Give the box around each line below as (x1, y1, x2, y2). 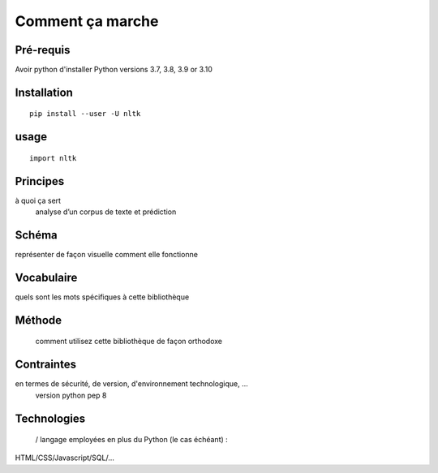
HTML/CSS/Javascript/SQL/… (15, 453, 115, 462)
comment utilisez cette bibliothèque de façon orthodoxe (35, 337, 223, 346)
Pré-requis (15, 43, 71, 57)
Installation (15, 85, 73, 99)
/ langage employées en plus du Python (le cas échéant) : (35, 435, 229, 445)
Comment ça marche (15, 12, 159, 30)
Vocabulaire (15, 270, 78, 284)
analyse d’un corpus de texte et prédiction (35, 207, 177, 217)
